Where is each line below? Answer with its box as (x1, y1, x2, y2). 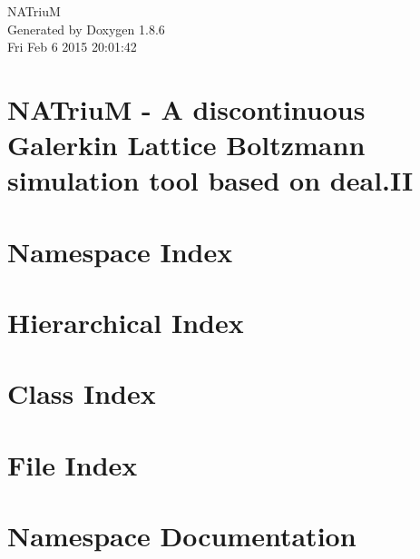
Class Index (7, 375, 156, 412)
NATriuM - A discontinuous (7, 90, 366, 127)
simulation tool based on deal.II (7, 162, 414, 199)
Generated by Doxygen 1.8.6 (7, 19, 165, 38)
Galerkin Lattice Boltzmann (7, 126, 366, 163)
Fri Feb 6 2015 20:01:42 (7, 37, 137, 56)
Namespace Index (7, 232, 233, 270)
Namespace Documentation (7, 517, 357, 554)
